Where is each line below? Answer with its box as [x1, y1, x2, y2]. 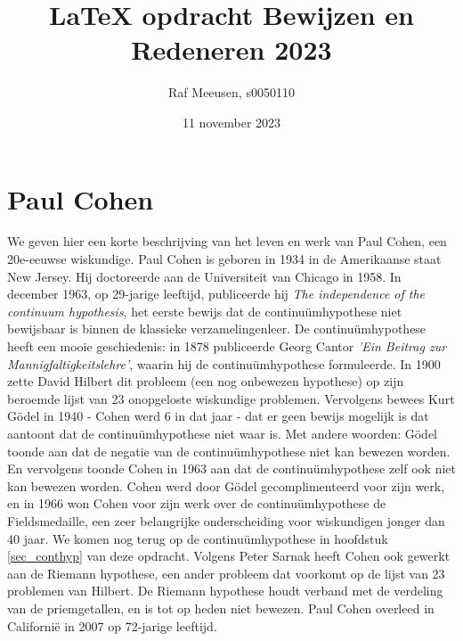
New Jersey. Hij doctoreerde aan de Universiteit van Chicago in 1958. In [7, 267, 402, 285]
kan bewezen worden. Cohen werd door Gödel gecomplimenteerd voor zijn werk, [7, 476, 445, 495]
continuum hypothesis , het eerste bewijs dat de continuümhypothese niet [7, 301, 402, 320]
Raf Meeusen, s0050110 [168, 83, 295, 102]
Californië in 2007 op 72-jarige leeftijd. [7, 616, 217, 635]
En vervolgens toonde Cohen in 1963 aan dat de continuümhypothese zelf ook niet [7, 459, 457, 478]
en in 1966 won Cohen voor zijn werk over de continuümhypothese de [7, 494, 386, 513]
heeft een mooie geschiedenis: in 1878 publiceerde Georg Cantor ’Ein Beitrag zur [7, 337, 447, 355]
